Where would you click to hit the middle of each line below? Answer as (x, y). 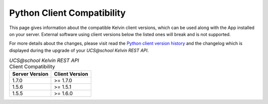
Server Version (30, 74)
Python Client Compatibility (67, 13)
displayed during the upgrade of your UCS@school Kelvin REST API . (79, 50)
